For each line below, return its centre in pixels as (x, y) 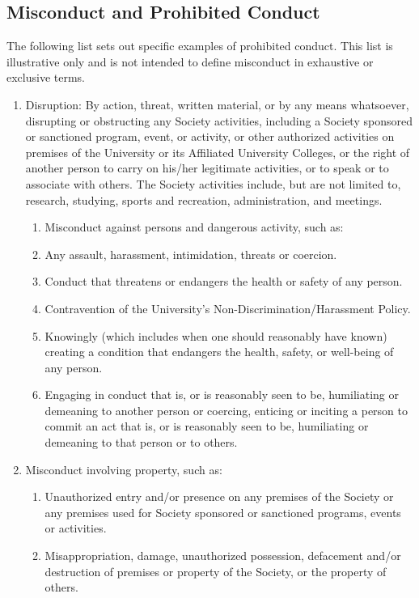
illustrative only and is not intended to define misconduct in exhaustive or (190, 61)
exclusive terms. (46, 77)
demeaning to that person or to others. (141, 442)
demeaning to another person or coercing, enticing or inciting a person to (226, 410)
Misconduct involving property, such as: (124, 469)
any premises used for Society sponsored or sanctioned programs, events (223, 512)
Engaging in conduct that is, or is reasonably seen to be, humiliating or (222, 394)
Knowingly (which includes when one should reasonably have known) (216, 335)
